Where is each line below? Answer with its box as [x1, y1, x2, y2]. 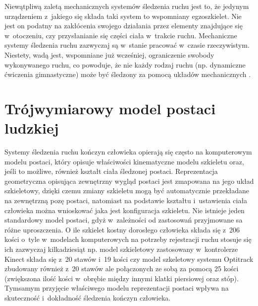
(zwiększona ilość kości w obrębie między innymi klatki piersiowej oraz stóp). [4, 273, 239, 283]
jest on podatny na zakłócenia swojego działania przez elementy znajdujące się [4, 20, 243, 31]
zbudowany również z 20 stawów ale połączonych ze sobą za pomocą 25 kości [4, 263, 239, 274]
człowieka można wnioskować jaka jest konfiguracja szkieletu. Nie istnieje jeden [4, 205, 245, 215]
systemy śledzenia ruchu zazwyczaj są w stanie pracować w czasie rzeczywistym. [4, 40, 250, 50]
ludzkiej [4, 118, 59, 138]
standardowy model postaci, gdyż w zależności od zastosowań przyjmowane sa [4, 215, 243, 225]
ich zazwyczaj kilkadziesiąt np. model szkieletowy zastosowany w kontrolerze [4, 244, 238, 254]
